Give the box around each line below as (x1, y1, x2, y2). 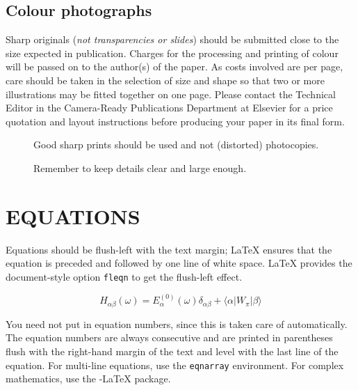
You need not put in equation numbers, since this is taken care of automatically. (6, 316, 348, 331)
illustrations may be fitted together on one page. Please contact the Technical (6, 86, 336, 101)
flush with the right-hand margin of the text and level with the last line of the (6, 343, 339, 358)
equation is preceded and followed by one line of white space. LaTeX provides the (6, 256, 352, 270)
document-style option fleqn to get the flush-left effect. (6, 269, 243, 283)
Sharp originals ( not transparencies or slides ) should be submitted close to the (6, 32, 339, 47)
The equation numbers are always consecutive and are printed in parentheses (6, 330, 333, 345)
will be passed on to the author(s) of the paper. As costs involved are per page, (6, 59, 343, 74)
